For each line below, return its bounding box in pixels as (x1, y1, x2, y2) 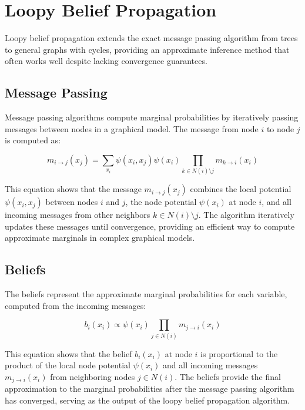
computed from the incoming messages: (5, 299, 146, 311)
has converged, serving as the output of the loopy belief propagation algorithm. (5, 394, 290, 406)
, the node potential (125, 196, 197, 208)
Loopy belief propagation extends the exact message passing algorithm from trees (5, 32, 298, 44)
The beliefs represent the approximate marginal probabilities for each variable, (5, 288, 287, 300)
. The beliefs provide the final (175, 370, 281, 382)
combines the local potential (190, 183, 291, 195)
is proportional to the (200, 347, 278, 359)
